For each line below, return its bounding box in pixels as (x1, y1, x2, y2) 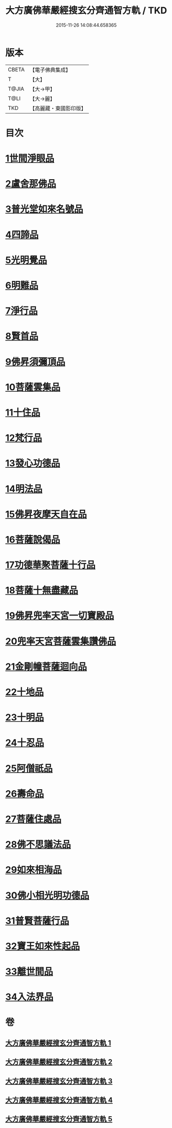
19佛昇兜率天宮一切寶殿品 (5, 610, 114, 622)
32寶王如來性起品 (5, 940, 80, 952)
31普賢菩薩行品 (5, 915, 69, 927)
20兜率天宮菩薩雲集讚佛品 (5, 635, 117, 647)
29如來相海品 (5, 864, 62, 876)
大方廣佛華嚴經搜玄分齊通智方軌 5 (5, 1115, 113, 1123)
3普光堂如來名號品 (5, 203, 84, 215)
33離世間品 (5, 966, 53, 978)
